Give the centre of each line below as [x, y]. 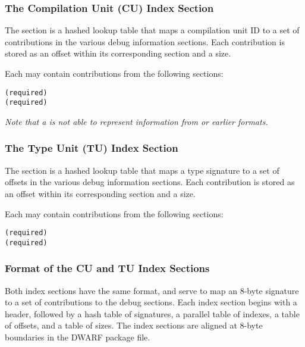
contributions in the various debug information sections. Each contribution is [145, 41]
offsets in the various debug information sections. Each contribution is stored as [150, 182]
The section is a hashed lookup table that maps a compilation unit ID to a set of [152, 30]
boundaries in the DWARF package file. [78, 337]
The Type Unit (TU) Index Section [92, 148]
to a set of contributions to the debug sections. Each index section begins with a [151, 302]
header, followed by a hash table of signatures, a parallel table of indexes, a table [152, 313]
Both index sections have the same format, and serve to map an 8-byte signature [152, 290]
